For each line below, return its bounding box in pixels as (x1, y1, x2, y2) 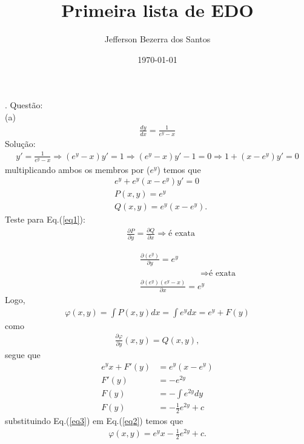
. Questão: (5, 99, 43, 111)
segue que (5, 348, 41, 361)
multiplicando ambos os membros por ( (5, 163, 150, 175)
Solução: (5, 137, 36, 149)
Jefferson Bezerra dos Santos (104, 33, 211, 45)
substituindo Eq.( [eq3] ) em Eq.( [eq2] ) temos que (5, 414, 183, 427)
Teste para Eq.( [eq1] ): (5, 213, 85, 226)
